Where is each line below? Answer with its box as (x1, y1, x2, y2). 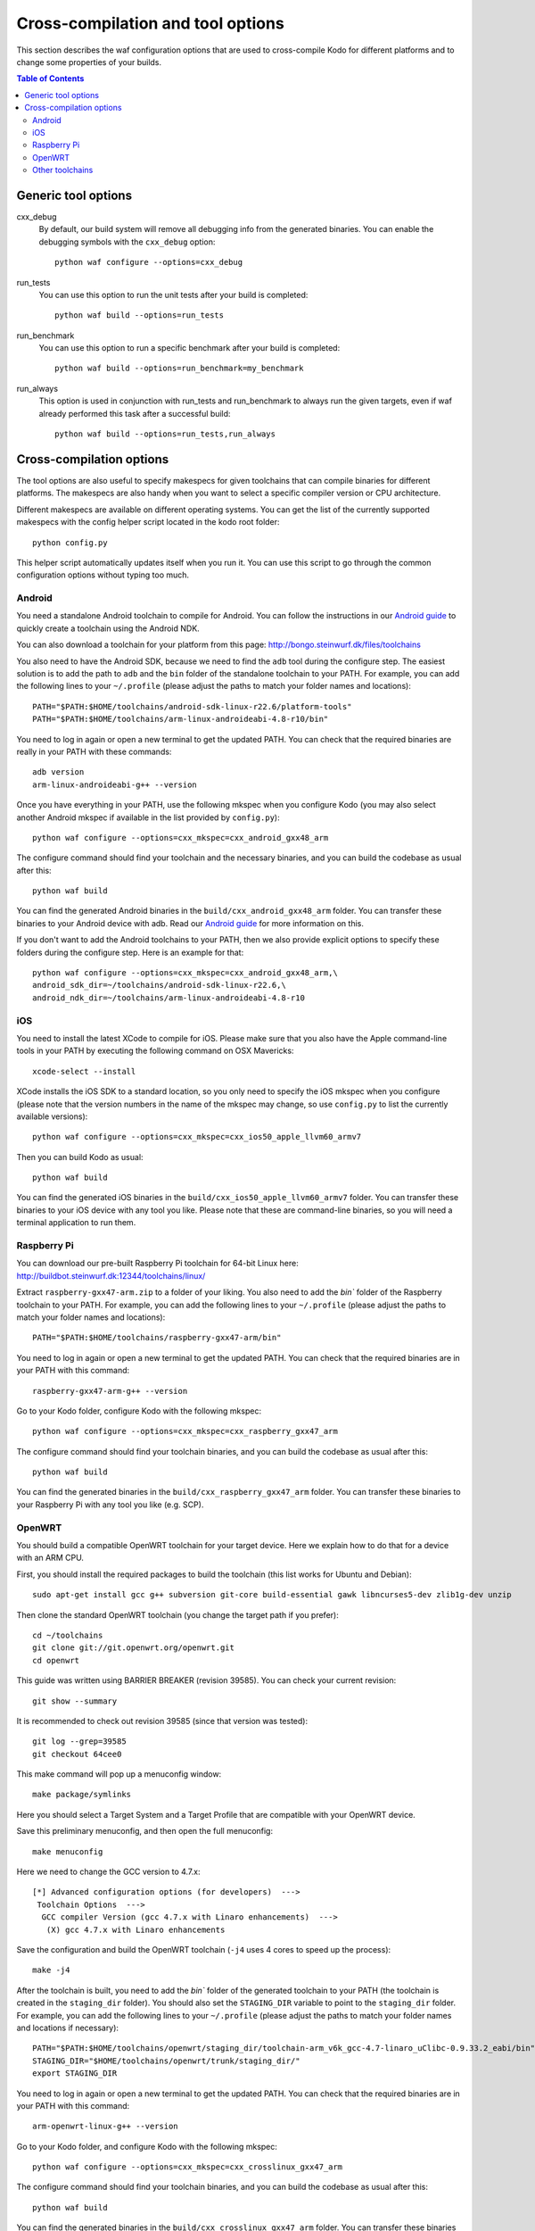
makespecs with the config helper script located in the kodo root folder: (16, 517, 280, 527)
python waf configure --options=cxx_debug (54, 257, 243, 268)
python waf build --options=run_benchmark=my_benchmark (54, 363, 304, 374)
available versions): (16, 1111, 88, 1122)
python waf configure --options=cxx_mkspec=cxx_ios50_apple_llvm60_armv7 (32, 1132, 362, 1142)
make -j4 (32, 1965, 70, 1976)
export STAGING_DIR (32, 2069, 118, 2078)
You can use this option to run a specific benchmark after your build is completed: (38, 343, 341, 353)
